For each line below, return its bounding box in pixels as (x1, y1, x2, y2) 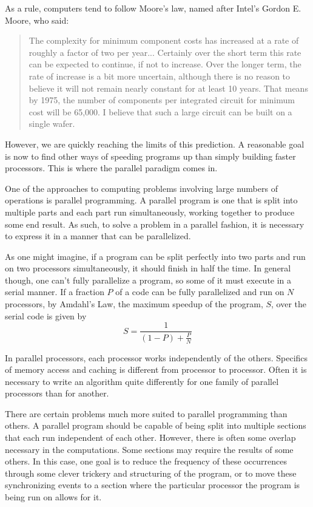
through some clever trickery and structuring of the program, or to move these (5, 466, 297, 479)
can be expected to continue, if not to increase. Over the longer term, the (29, 58, 301, 70)
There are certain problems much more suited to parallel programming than (5, 407, 288, 420)
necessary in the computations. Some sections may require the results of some (5, 443, 294, 455)
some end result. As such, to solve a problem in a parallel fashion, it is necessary (5, 217, 305, 230)
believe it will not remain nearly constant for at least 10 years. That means (29, 81, 308, 94)
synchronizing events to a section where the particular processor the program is (5, 478, 300, 491)
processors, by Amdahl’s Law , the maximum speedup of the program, (5, 298, 263, 310)
